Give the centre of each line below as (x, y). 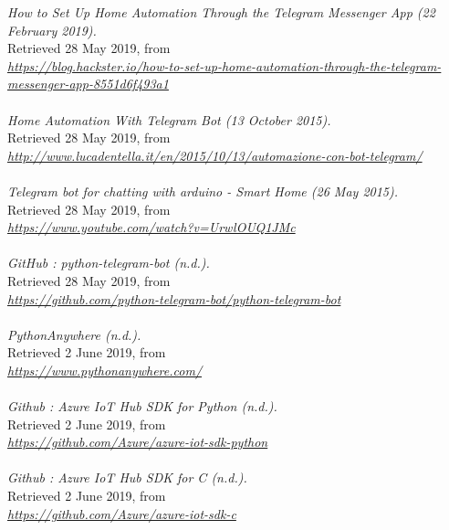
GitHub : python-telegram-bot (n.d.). (109, 263)
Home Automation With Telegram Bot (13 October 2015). (169, 119)
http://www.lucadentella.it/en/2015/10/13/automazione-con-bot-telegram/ (215, 155)
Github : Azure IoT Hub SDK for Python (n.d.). (142, 406)
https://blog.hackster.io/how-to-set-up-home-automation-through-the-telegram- (224, 65)
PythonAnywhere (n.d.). (74, 334)
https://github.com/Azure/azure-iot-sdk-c (122, 513)
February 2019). (52, 30)
